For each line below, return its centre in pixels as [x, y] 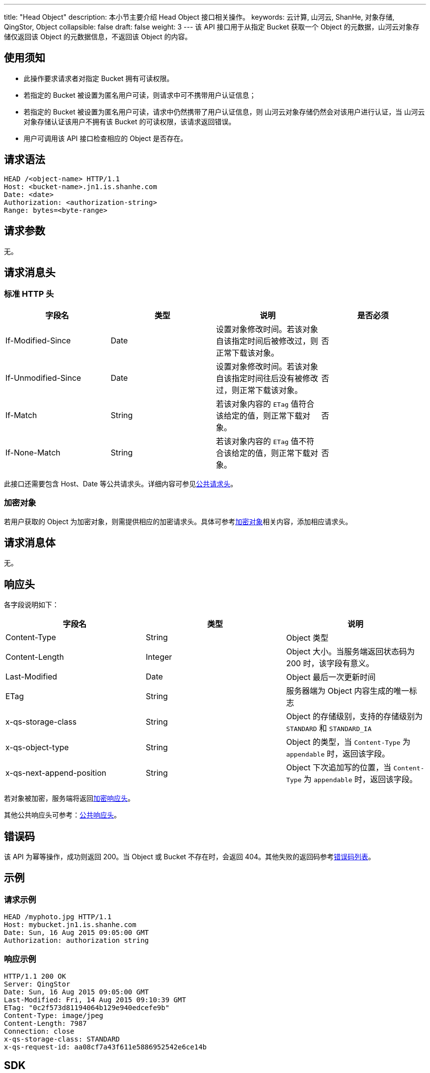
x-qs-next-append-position [56, 773]
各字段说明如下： [31, 605]
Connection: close [39, 1031]
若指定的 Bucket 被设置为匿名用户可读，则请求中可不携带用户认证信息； [140, 95]
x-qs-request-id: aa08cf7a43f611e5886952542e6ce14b [106, 1047]
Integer [159, 657]
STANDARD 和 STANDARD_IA [329, 728]
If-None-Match [33, 452]
